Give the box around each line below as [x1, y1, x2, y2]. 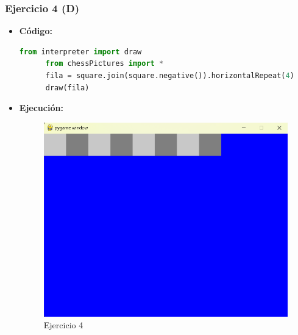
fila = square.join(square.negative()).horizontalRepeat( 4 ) [45, 71, 294, 80]
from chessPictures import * [45, 59, 164, 68]
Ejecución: [19, 101, 63, 114]
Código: [19, 24, 52, 37]
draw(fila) [45, 83, 90, 92]
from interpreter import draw [19, 47, 142, 56]
